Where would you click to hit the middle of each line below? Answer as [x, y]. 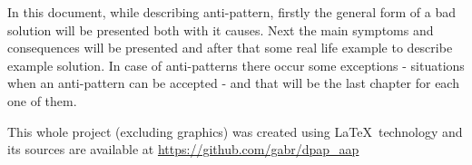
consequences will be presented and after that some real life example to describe [230, 48]
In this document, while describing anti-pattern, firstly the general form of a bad [231, 12]
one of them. [42, 100]
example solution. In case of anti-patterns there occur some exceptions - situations [236, 65]
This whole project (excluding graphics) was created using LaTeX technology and [235, 131]
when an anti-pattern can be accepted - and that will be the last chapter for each [233, 83]
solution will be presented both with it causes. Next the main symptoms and [221, 29]
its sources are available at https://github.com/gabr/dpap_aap [183, 149]
